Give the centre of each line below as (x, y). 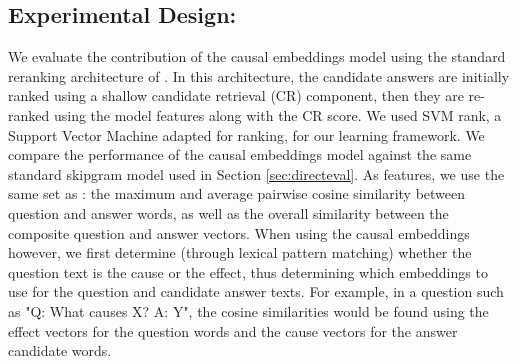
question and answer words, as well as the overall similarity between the (228, 212)
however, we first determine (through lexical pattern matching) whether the (240, 252)
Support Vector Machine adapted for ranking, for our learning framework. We (246, 134)
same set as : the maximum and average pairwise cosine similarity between (237, 193)
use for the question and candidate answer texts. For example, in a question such (256, 291)
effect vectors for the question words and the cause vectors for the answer (233, 330)
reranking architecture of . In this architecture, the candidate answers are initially (259, 75)
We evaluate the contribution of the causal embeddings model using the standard (257, 56)
